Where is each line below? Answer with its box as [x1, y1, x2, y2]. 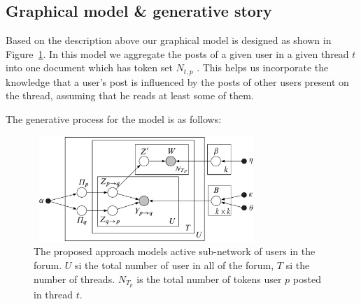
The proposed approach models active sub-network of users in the [34, 244, 316, 259]
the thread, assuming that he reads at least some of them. [6, 88, 254, 103]
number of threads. [34, 271, 115, 286]
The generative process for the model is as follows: [6, 112, 222, 126]
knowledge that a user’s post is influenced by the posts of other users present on [6, 74, 349, 89]
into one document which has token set [6, 60, 173, 75]
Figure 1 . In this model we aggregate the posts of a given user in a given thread [6, 46, 349, 61]
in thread [34, 287, 73, 302]
